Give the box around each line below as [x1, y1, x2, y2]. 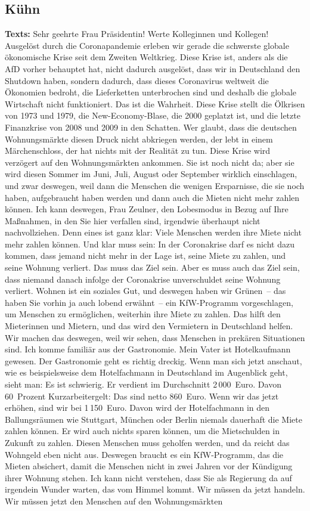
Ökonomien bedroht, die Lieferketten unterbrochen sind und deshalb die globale [5, 86, 297, 98]
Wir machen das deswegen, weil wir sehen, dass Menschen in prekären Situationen [5, 331, 305, 343]
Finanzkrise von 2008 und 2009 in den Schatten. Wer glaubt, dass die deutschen [5, 120, 297, 133]
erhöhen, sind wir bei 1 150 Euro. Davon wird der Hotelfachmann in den [5, 401, 270, 414]
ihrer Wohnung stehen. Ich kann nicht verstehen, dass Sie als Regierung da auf [5, 471, 292, 484]
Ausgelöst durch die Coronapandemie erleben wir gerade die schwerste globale [5, 39, 289, 51]
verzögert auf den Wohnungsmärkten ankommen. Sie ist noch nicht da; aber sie [5, 156, 294, 168]
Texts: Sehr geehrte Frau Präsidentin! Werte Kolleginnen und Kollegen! [5, 27, 269, 40]
